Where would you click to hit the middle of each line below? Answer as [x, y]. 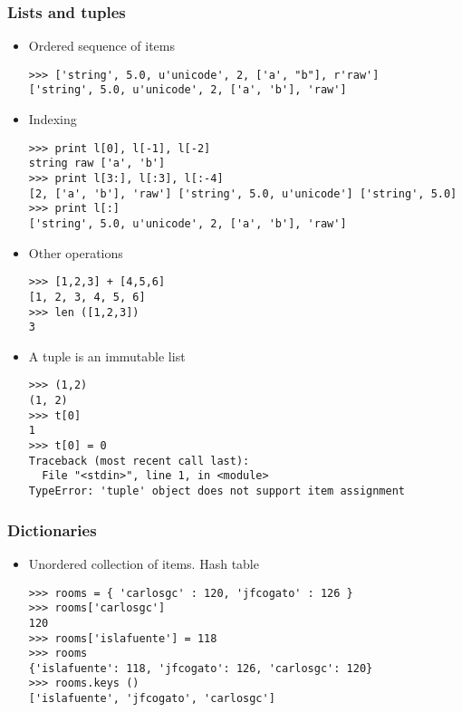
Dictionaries [52, 529]
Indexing [53, 119]
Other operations [76, 252]
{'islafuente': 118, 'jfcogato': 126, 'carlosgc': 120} [201, 668]
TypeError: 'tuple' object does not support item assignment [217, 491]
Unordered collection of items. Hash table [144, 563]
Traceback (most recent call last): [139, 461]
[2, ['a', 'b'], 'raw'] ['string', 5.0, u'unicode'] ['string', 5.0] [243, 193]
